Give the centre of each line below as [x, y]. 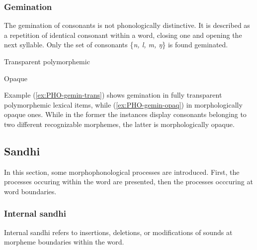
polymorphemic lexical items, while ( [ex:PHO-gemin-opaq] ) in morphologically [123, 104]
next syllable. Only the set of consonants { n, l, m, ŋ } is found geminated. [116, 45]
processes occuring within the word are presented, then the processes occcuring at [128, 182]
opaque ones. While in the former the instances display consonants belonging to [125, 114]
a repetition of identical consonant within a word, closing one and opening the [123, 35]
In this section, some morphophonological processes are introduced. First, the [122, 172]
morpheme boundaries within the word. [64, 242]
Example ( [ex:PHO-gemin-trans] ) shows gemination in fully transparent [113, 95]
